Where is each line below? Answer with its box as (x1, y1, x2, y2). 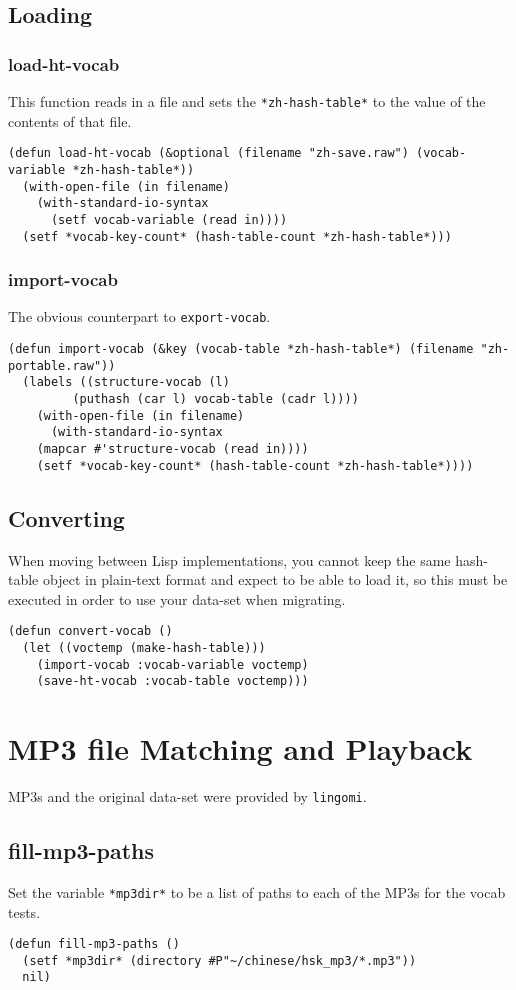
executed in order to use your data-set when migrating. (8, 588, 346, 609)
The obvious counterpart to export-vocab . (8, 306, 271, 327)
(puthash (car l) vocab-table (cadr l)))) (72, 392, 359, 407)
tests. (8, 901, 41, 922)
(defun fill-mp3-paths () (8, 937, 180, 952)
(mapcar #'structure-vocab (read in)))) (36, 442, 309, 456)
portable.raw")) (8, 358, 116, 373)
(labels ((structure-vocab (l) (22, 375, 230, 390)
